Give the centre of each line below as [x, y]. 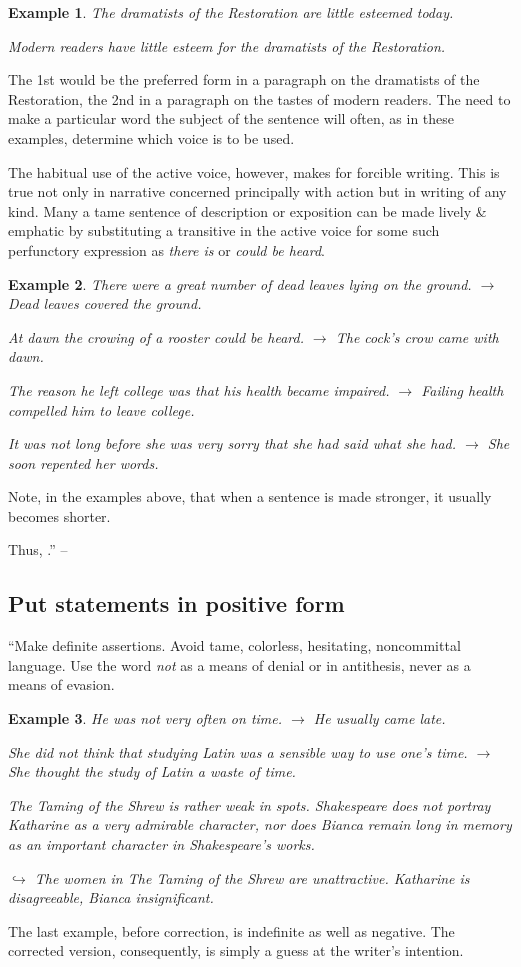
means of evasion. [61, 684]
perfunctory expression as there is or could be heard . [166, 249]
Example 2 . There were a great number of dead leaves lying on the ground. [240, 283]
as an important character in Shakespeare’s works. [161, 844]
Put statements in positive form [176, 603]
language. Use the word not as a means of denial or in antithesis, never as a [239, 664]
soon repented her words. [83, 462]
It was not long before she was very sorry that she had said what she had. [232, 443]
